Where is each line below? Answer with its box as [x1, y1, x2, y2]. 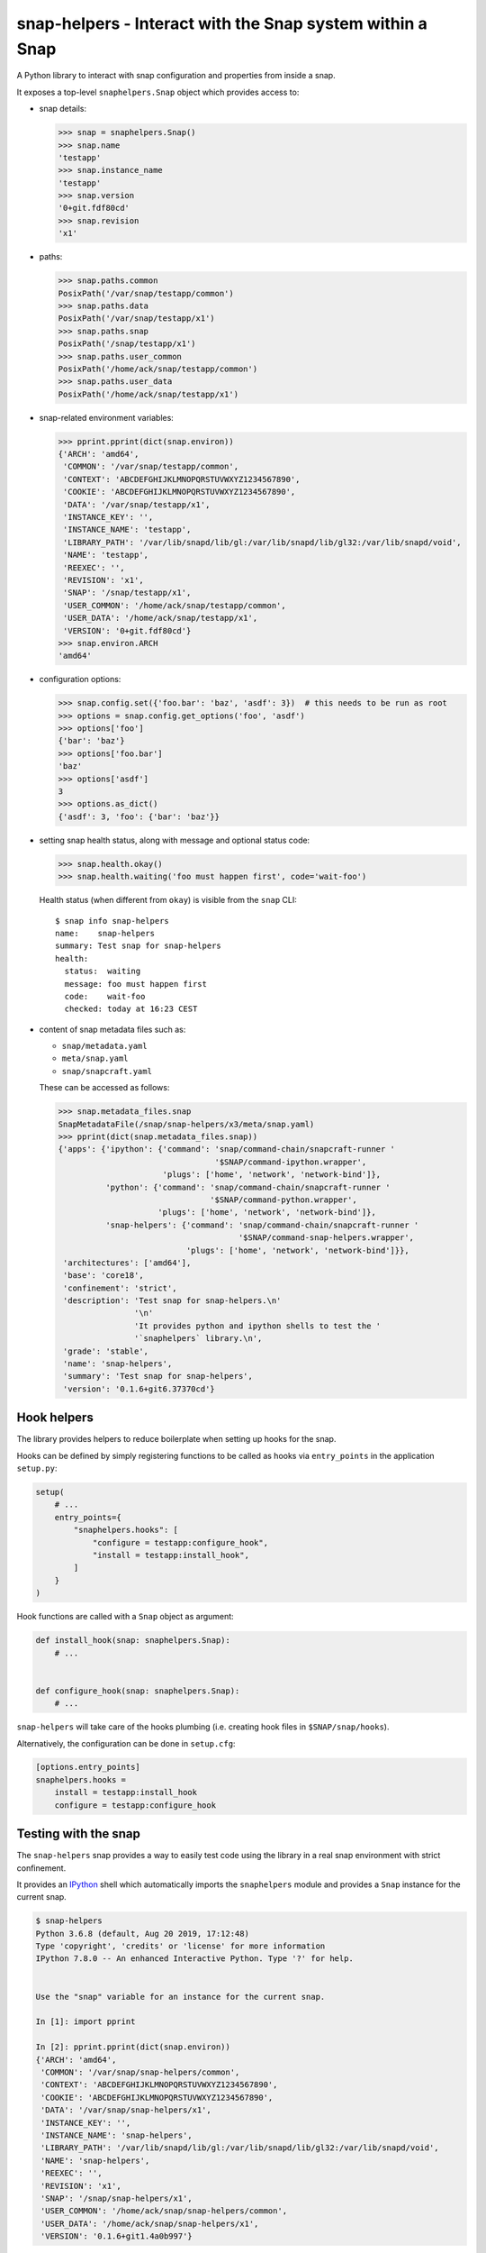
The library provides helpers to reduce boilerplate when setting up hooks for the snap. [16, 1434, 337, 1445]
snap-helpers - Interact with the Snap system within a [16, 14, 427, 33]
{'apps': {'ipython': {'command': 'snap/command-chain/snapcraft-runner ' [58, 1145, 396, 1154]
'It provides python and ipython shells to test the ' [133, 1320, 382, 1331]
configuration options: [39, 674, 121, 685]
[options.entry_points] [35, 1762, 141, 1773]
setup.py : [16, 1463, 58, 1473]
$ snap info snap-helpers [55, 916, 170, 926]
